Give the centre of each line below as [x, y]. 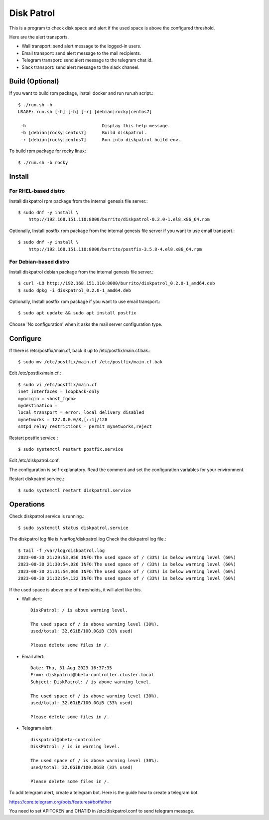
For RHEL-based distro [37, 191]
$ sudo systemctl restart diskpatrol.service [75, 490]
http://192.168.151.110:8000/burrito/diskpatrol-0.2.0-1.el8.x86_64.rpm [119, 219]
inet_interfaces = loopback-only [59, 392]
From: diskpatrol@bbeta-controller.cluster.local [92, 675]
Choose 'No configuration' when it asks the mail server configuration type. [86, 324]
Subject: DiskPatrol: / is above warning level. [91, 682]
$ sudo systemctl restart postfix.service [71, 449]
